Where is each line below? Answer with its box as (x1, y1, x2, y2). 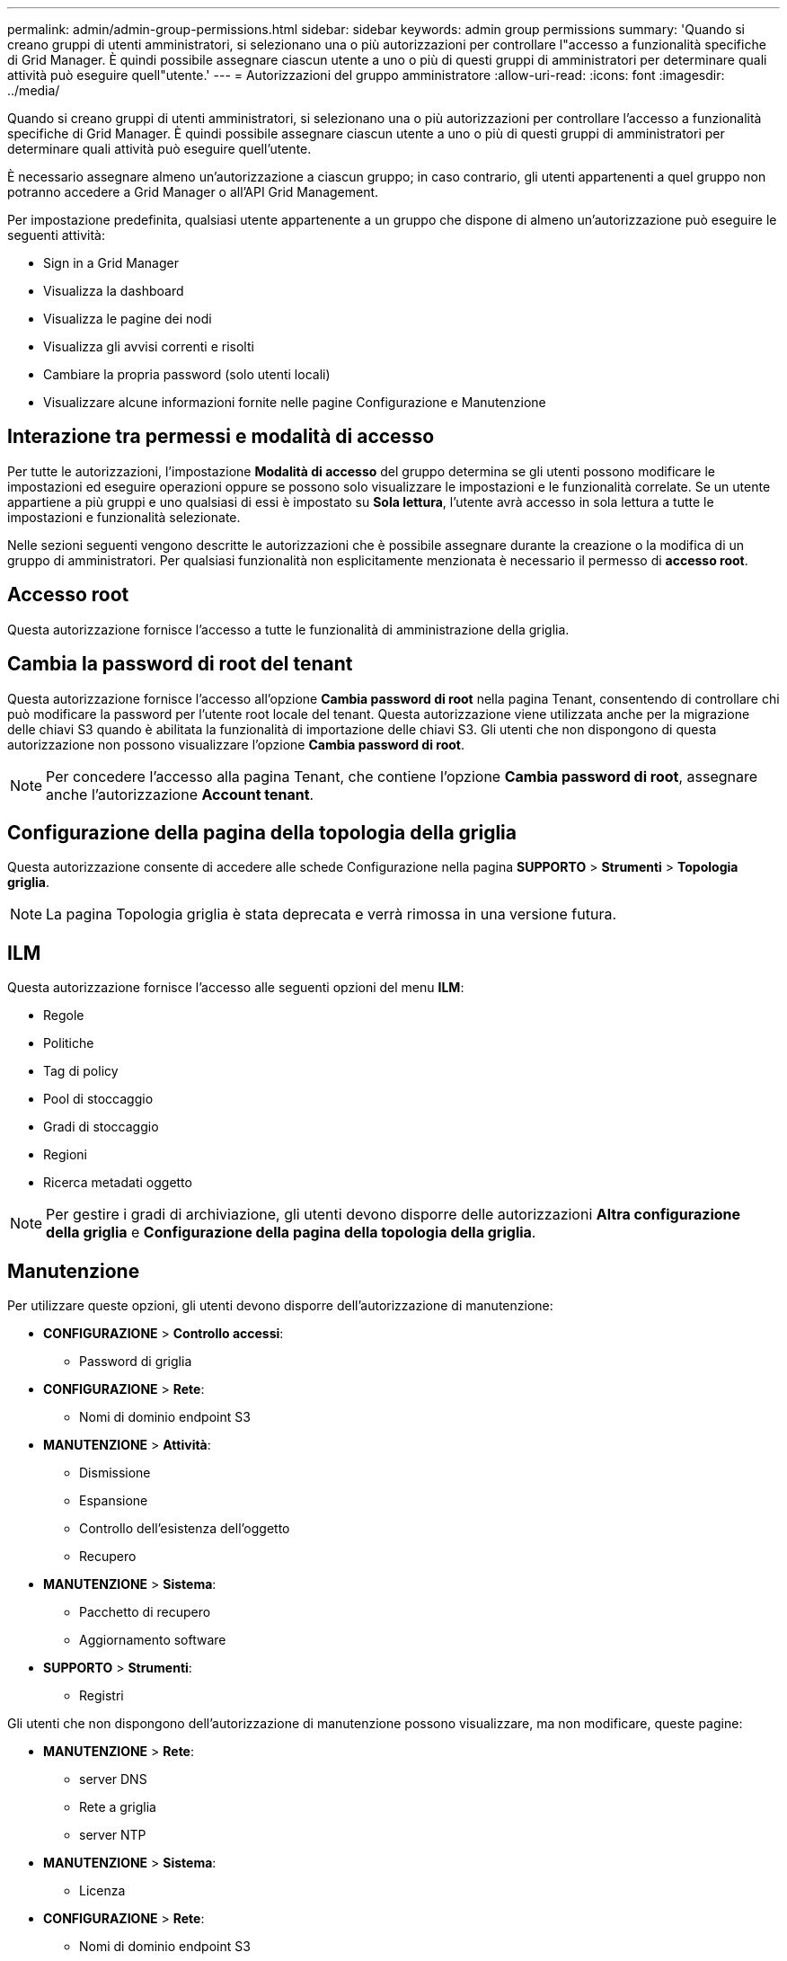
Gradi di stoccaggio (43, 1119, 159, 1135)
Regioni (43, 1147, 87, 1163)
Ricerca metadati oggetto (43, 1175, 192, 1191)
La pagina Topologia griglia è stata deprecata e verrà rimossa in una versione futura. (46, 905, 617, 924)
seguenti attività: (7, 227, 105, 243)
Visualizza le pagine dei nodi (43, 311, 212, 326)
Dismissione (79, 1465, 151, 1481)
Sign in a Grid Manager (43, 255, 179, 271)
